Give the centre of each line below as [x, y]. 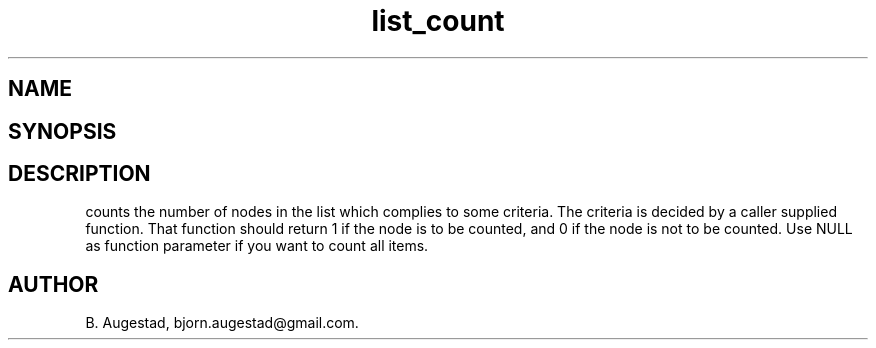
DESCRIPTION [79, 174]
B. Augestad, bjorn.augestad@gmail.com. [222, 323]
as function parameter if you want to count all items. [257, 246]
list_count [438, 21]
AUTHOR [53, 284]
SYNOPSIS [62, 131]
